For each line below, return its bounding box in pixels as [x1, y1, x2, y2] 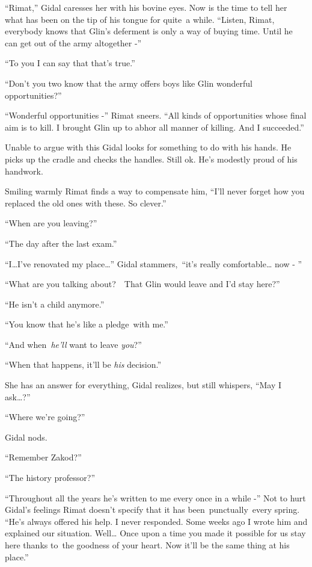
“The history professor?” [5, 471, 96, 484]
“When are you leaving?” [5, 217, 97, 229]
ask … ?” [5, 390, 31, 403]
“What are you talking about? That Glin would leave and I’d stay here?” [5, 277, 280, 290]
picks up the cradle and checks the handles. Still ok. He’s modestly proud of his [5, 152, 298, 165]
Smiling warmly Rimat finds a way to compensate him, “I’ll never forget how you [5, 185, 305, 197]
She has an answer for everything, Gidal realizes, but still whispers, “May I [5, 379, 282, 391]
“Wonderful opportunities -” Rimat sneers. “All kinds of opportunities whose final [5, 109, 307, 122]
